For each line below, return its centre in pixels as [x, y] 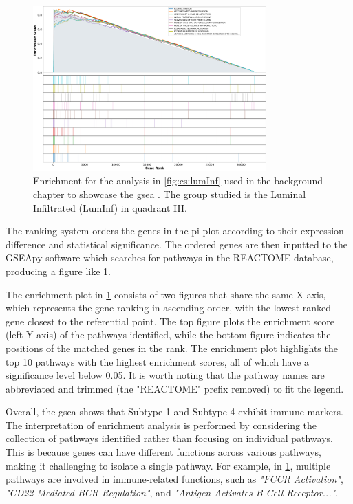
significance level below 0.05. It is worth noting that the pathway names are [165, 375]
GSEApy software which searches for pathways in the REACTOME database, [170, 258]
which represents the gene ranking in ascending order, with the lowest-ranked [169, 308]
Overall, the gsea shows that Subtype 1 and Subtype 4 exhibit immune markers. [174, 412]
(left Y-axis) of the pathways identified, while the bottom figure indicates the [168, 335]
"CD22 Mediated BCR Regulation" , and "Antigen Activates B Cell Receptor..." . [172, 492]
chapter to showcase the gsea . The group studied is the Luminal [170, 194]
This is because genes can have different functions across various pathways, [163, 452]
